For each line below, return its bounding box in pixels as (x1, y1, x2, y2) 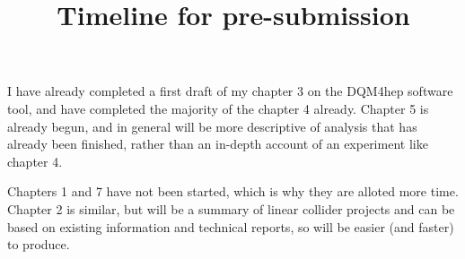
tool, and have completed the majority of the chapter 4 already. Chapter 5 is (7, 99, 429, 117)
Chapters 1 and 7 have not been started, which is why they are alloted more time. (7, 182, 459, 201)
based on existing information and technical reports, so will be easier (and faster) (7, 217, 454, 236)
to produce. (7, 235, 70, 254)
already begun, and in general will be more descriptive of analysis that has (7, 117, 417, 135)
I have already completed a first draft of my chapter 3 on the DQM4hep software (7, 82, 453, 100)
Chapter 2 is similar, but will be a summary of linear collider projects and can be (7, 199, 455, 218)
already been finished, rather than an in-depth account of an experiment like (7, 134, 428, 153)
